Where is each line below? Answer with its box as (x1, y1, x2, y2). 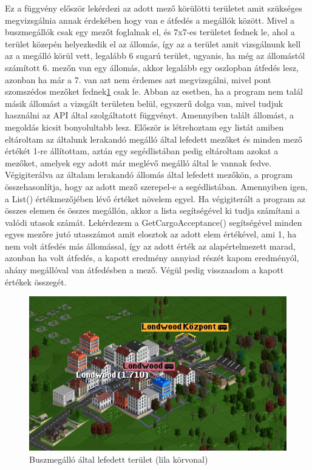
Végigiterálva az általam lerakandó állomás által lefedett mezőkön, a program (5, 168, 293, 181)
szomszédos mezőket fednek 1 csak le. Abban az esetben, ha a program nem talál (5, 85, 303, 98)
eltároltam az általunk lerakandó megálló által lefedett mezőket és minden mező (5, 132, 302, 145)
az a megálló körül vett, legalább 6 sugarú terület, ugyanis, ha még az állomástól (5, 49, 305, 62)
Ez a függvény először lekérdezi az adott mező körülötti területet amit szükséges (5, 2, 302, 14)
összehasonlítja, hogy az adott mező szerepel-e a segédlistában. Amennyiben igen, (5, 180, 308, 192)
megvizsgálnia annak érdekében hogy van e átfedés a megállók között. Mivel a (5, 13, 294, 26)
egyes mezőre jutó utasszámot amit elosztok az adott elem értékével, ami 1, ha (5, 228, 297, 240)
